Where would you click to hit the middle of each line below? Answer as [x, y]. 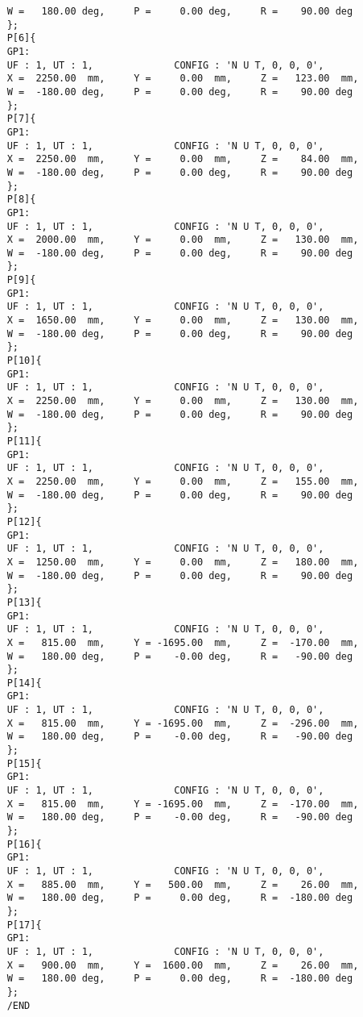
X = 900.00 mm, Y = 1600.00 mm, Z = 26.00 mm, [183, 965]
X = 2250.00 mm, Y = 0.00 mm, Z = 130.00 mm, [183, 401]
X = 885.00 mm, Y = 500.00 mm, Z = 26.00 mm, [183, 884]
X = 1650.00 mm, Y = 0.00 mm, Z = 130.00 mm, [183, 321]
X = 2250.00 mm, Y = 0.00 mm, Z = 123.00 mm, [183, 79]
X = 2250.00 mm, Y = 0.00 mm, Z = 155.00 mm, [183, 481]
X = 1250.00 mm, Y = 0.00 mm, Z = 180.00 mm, [183, 562]
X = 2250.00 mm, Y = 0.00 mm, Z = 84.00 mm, [183, 159]
